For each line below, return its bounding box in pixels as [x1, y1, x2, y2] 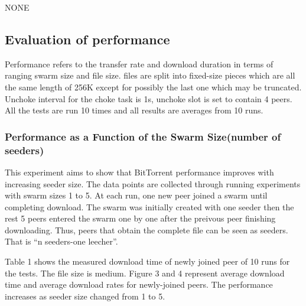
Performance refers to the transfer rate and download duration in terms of [5, 57, 274, 70]
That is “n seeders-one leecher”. [5, 235, 118, 248]
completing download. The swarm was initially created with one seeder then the [5, 200, 294, 213]
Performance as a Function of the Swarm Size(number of [5, 129, 281, 144]
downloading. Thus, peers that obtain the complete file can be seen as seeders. [5, 223, 288, 236]
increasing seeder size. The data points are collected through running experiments [5, 177, 301, 190]
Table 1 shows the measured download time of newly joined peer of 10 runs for [5, 255, 290, 268]
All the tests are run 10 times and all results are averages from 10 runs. [5, 104, 263, 116]
